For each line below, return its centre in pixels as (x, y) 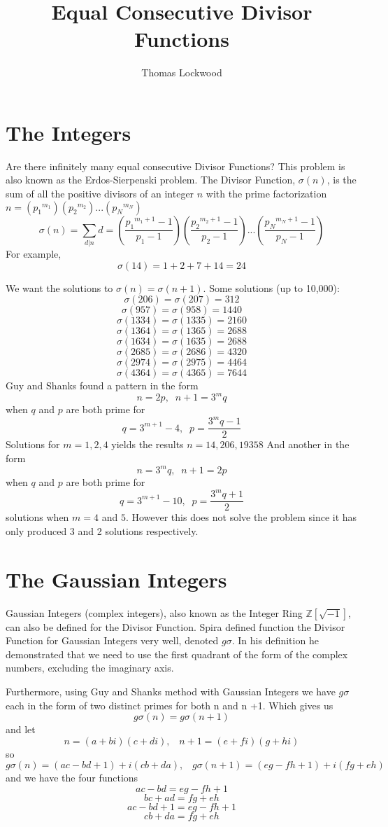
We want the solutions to (59, 287)
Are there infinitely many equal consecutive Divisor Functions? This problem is (175, 166)
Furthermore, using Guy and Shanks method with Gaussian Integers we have (171, 691)
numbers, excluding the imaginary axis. (90, 668)
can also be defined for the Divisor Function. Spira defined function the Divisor (175, 626)
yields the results (148, 444)
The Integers (69, 132)
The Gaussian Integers (116, 579)
